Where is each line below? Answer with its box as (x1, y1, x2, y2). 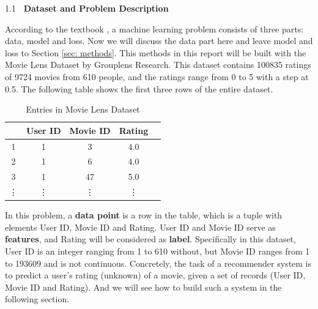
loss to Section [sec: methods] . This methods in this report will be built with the (5, 46, 306, 59)
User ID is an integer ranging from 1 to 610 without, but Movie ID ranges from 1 (5, 245, 310, 257)
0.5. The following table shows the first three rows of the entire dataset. (5, 82, 273, 95)
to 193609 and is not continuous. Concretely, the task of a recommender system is (5, 256, 312, 269)
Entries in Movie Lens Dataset (26, 103, 140, 116)
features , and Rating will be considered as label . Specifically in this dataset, (5, 233, 296, 245)
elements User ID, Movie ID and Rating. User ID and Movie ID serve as (5, 220, 276, 233)
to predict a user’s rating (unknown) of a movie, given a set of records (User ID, (5, 269, 306, 281)
